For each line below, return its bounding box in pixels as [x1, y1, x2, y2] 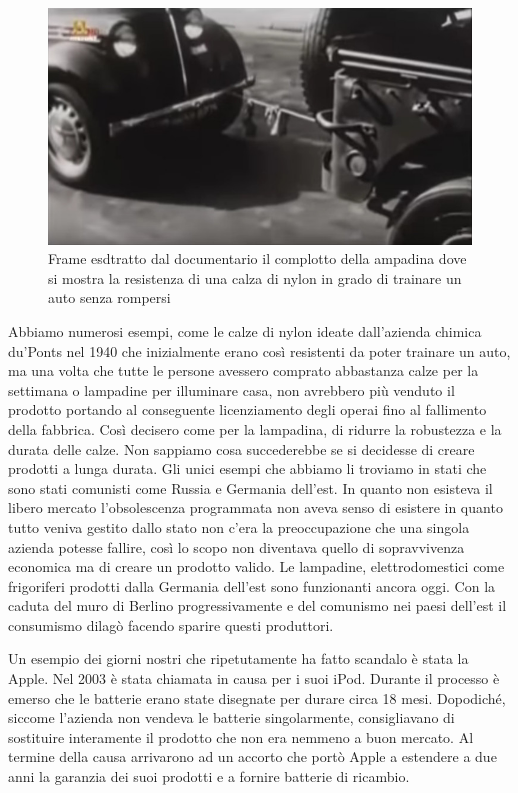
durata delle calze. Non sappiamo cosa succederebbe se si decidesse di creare [8, 438, 475, 459]
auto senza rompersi [48, 287, 171, 308]
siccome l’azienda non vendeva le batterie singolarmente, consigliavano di [8, 707, 455, 728]
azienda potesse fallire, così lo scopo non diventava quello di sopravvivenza [8, 536, 465, 557]
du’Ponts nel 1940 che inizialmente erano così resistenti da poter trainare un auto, [8, 340, 511, 361]
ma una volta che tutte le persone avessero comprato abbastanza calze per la [8, 360, 479, 381]
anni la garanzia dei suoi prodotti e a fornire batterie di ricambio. [8, 766, 410, 787]
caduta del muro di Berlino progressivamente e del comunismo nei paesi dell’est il [8, 595, 507, 616]
